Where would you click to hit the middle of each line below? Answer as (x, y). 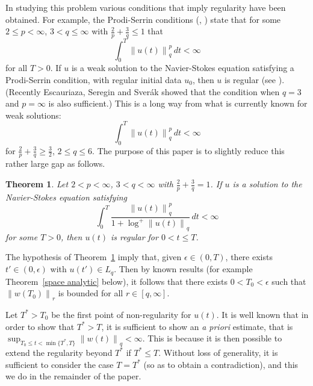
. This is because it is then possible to (212, 338)
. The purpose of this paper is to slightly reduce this (188, 150)
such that (289, 281)
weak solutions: (33, 115)
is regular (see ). (255, 79)
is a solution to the (267, 184)
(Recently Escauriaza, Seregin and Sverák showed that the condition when (143, 91)
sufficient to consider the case (60, 364)
